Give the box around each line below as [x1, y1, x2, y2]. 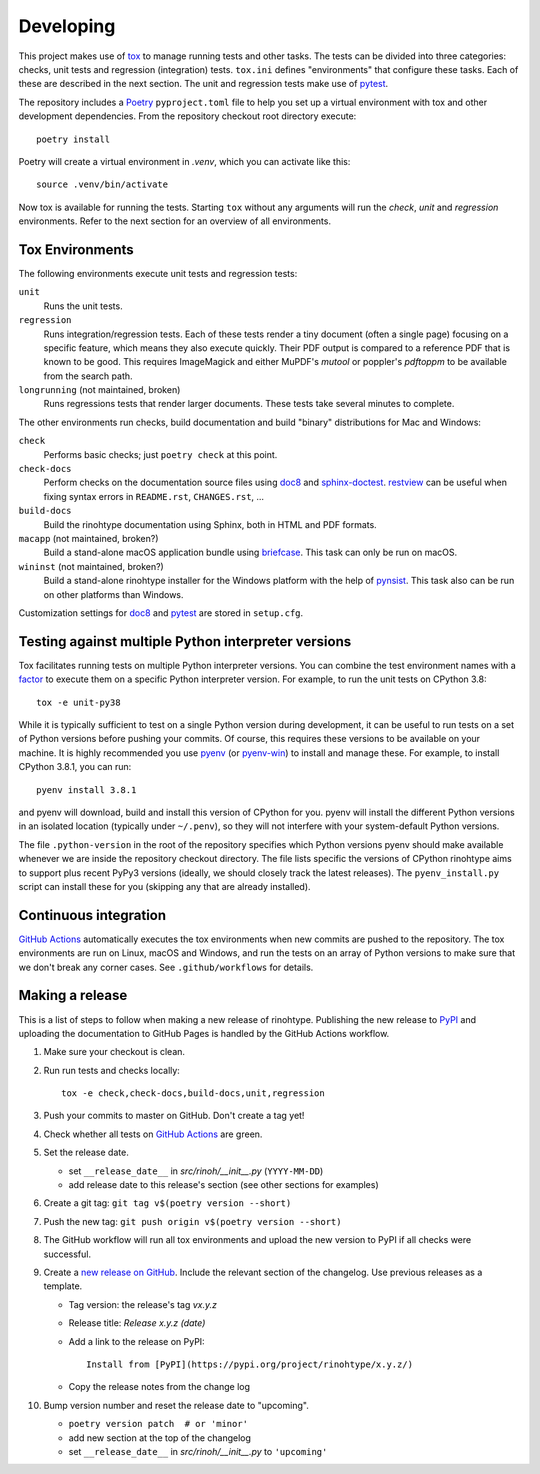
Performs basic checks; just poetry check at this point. [43, 448, 278, 460]
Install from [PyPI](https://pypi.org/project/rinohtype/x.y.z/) [86, 1358, 414, 1370]
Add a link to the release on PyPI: [68, 1335, 205, 1347]
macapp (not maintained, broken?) [18, 533, 159, 544]
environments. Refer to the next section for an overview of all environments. [18, 215, 332, 227]
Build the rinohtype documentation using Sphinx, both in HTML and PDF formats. [43, 518, 377, 530]
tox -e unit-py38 [36, 696, 121, 708]
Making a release [18, 987, 128, 1004]
